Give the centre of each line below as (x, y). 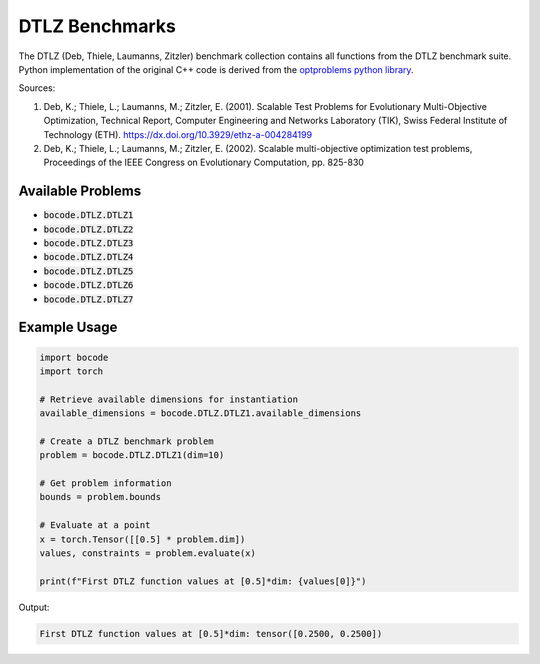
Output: (34, 607)
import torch (71, 371)
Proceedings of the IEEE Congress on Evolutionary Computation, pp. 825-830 (204, 162)
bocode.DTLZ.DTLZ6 (88, 285)
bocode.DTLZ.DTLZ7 (88, 299)
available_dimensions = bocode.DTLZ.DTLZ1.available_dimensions (200, 413)
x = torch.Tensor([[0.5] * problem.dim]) (142, 539)
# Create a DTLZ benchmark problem (126, 441)
